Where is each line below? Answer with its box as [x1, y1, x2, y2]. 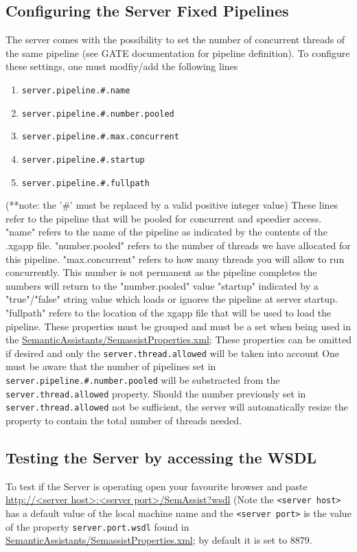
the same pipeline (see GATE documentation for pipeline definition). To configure [5, 45, 350, 60]
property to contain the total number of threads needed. [5, 413, 242, 428]
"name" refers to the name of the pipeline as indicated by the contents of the [5, 225, 327, 239]
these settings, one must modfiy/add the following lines [5, 59, 238, 73]
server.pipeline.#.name [21, 85, 130, 95]
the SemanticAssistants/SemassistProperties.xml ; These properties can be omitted [5, 332, 352, 347]
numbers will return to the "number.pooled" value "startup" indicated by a [5, 278, 319, 292]
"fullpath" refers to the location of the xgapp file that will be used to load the [5, 306, 332, 320]
